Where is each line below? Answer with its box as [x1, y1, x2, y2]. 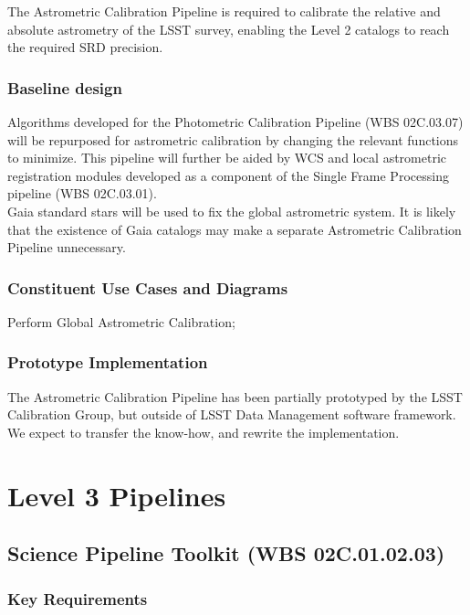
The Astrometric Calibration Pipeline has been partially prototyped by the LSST [7, 387, 463, 406]
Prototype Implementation [7, 351, 208, 374]
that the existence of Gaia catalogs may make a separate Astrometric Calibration [7, 219, 462, 239]
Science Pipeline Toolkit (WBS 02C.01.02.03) [7, 539, 445, 567]
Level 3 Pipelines [7, 476, 226, 514]
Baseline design [7, 76, 122, 99]
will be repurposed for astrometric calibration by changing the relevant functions [7, 130, 459, 149]
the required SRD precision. [7, 37, 163, 57]
